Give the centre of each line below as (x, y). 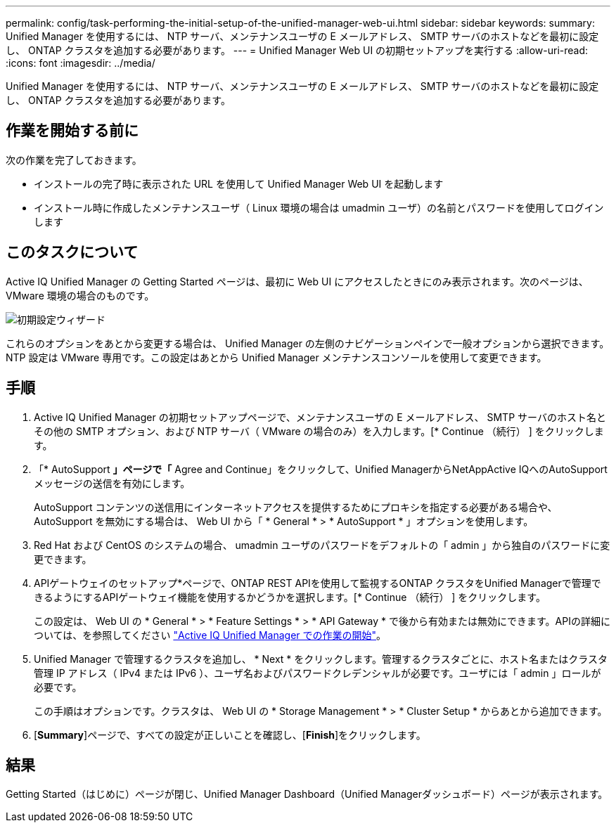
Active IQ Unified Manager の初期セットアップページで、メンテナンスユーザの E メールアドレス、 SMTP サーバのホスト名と (320, 417)
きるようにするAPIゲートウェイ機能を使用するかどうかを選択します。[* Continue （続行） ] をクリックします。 (290, 597)
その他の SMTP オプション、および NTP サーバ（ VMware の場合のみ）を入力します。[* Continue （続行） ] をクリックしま (319, 431)
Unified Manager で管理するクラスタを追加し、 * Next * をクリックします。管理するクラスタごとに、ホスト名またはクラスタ (321, 659)
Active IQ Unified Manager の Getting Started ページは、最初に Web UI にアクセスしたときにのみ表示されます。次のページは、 (297, 281)
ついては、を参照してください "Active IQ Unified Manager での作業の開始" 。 (210, 635)
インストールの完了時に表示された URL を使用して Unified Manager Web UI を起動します (239, 183)
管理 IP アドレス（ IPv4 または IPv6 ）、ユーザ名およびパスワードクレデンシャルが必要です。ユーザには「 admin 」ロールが (317, 673)
